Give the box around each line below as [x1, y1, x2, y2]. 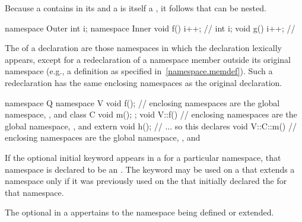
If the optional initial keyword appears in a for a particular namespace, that [5, 151, 281, 163]
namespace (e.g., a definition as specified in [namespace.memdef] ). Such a [5, 65, 273, 77]
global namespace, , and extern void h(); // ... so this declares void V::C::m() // [5, 119, 297, 132]
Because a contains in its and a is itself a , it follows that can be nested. [5, 2, 266, 14]
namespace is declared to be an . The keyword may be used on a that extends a [5, 163, 295, 175]
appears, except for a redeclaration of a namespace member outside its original [5, 53, 291, 65]
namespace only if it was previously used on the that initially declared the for [5, 175, 287, 187]
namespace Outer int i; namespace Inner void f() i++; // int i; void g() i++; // [5, 21, 295, 34]
